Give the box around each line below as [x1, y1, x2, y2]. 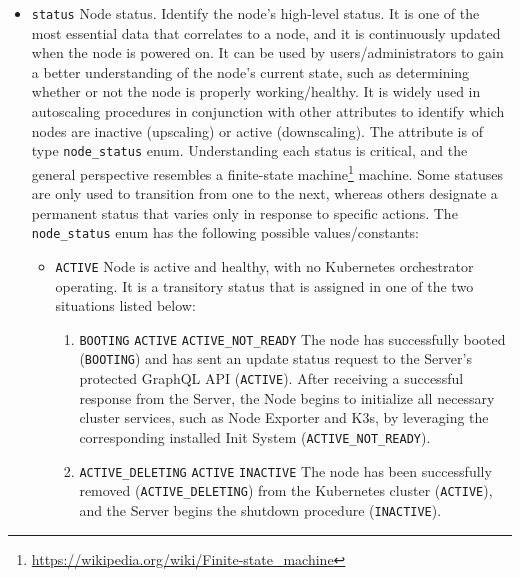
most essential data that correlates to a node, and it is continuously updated [31, 22, 501, 43]
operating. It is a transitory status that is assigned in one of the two [55, 275, 474, 296]
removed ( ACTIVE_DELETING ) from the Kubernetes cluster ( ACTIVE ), [79, 480, 493, 501]
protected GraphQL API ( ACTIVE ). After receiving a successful [79, 368, 464, 389]
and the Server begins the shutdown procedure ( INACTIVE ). [79, 499, 442, 520]
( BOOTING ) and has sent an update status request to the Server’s [79, 348, 472, 369]
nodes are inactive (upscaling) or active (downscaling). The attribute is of [31, 120, 483, 141]
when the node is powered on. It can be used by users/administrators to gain [31, 42, 504, 63]
